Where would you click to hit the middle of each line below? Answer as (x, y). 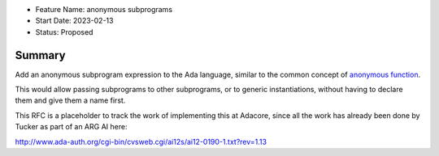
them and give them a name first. (70, 100)
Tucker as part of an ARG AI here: (71, 127)
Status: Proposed (64, 32)
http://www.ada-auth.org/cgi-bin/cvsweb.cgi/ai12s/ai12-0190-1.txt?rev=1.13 (141, 141)
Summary (40, 55)
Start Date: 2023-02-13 (74, 21)
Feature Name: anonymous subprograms (104, 9)
